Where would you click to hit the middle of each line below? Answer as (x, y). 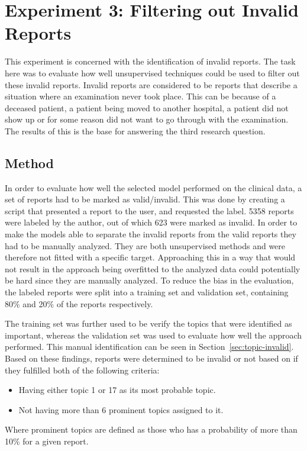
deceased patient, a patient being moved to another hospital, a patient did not (147, 107)
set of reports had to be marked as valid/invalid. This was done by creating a (145, 199)
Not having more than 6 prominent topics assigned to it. (121, 409)
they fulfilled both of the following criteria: (82, 370)
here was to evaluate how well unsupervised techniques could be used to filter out (152, 73)
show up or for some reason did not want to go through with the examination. (147, 119)
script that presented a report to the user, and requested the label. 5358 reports (149, 210)
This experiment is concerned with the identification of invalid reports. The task (150, 61)
